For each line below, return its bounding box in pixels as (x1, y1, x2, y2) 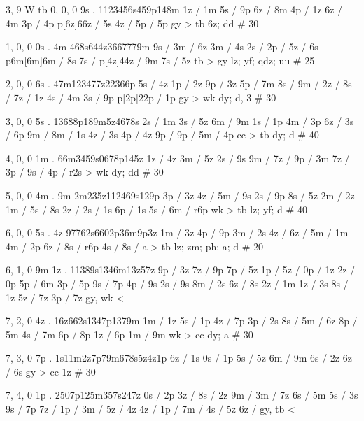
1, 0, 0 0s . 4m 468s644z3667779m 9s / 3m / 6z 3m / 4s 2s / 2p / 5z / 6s (6, 39, 318, 54)
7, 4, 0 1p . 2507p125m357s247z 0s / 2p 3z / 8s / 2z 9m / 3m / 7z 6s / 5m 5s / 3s (6, 387, 358, 402)
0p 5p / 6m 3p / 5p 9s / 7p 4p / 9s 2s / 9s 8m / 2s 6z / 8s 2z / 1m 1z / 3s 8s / (6, 276, 349, 290)
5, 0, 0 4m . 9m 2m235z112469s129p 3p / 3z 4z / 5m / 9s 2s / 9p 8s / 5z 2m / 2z (6, 187, 355, 202)
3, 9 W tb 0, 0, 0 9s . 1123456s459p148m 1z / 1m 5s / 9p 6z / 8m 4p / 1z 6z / (6, 2, 343, 16)
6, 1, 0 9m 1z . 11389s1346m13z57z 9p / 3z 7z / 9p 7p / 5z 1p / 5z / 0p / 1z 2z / (6, 262, 356, 277)
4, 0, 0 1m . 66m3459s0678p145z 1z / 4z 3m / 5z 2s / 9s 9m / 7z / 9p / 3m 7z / (6, 150, 350, 165)
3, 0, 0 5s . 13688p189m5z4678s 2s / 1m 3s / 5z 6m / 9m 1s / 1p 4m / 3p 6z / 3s (6, 113, 354, 128)
